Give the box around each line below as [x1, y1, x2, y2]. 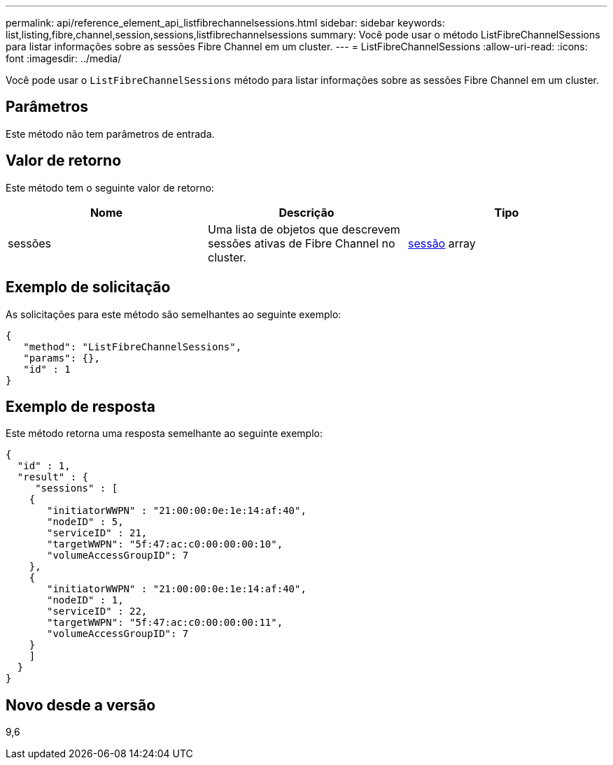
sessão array [407, 236, 476, 250]
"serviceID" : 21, [47, 527, 148, 539]
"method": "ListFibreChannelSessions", [23, 341, 242, 352]
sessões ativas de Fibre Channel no [207, 236, 395, 250]
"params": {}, [23, 352, 100, 364]
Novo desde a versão [6, 696, 156, 714]
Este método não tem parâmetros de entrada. [6, 127, 215, 140]
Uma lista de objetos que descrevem [207, 222, 400, 236]
